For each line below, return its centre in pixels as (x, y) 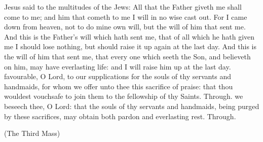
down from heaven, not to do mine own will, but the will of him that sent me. (125, 27)
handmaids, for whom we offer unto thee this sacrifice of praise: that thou (119, 86)
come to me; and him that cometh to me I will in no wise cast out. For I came (126, 16)
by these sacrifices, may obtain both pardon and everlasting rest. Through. (120, 116)
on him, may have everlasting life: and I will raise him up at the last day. (118, 66)
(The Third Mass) (32, 133)
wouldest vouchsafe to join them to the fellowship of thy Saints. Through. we (124, 96)
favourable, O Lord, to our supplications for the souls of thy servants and (118, 76)
